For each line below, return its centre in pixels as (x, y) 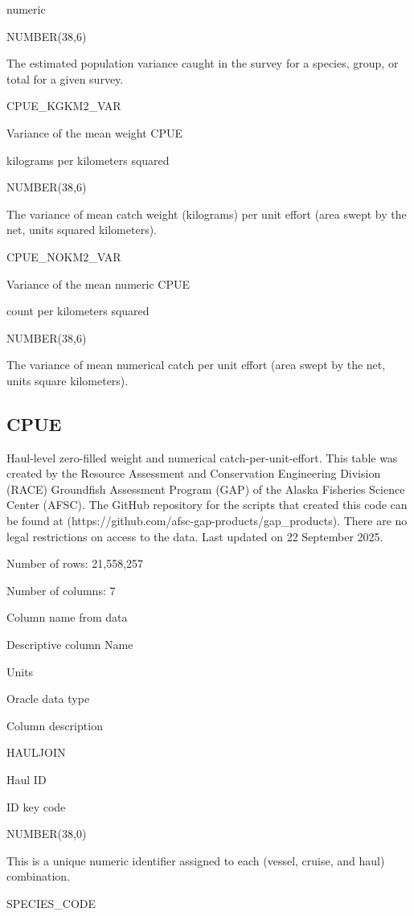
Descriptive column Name (70, 645)
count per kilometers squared (78, 311)
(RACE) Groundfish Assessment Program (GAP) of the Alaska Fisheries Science (206, 489)
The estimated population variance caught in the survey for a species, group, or (203, 63)
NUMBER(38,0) (47, 834)
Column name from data (67, 617)
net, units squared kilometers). (82, 230)
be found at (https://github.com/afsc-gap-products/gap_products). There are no (207, 521)
